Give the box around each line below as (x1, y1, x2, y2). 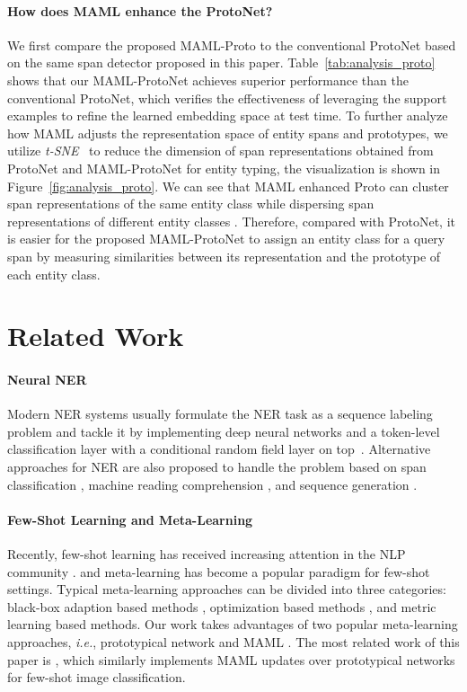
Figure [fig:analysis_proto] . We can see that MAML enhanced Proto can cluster (7, 176, 449, 195)
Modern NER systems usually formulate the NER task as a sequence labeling (7, 404, 433, 423)
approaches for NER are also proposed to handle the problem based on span (7, 457, 427, 476)
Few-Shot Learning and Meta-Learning (7, 510, 253, 528)
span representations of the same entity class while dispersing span (7, 194, 374, 213)
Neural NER (7, 370, 87, 389)
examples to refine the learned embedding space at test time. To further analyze (7, 106, 448, 125)
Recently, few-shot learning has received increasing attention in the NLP (7, 545, 406, 563)
